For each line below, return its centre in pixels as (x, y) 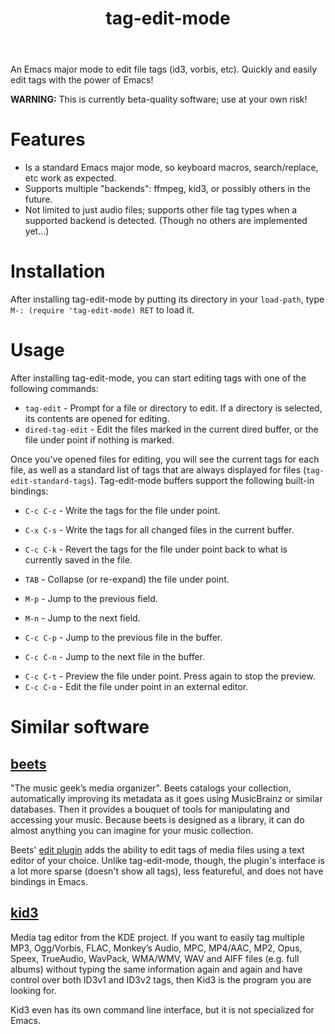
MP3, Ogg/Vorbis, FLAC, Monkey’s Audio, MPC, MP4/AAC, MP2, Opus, (156, 948)
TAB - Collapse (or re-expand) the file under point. (127, 579)
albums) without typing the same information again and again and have (156, 969)
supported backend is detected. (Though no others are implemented (166, 221)
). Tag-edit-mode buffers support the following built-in (202, 480)
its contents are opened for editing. (97, 418)
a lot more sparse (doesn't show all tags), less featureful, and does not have (167, 871)
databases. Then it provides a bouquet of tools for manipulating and (150, 809)
